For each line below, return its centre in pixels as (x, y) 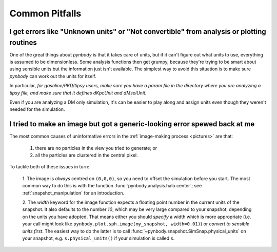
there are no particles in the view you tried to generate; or (96, 148)
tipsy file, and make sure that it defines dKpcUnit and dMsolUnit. (78, 93)
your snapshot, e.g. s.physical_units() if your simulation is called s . (98, 238)
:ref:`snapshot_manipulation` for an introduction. (73, 193)
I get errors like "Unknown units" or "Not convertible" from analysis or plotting (138, 32)
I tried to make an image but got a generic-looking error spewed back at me (132, 124)
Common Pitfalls (45, 13)
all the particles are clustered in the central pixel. (86, 155)
